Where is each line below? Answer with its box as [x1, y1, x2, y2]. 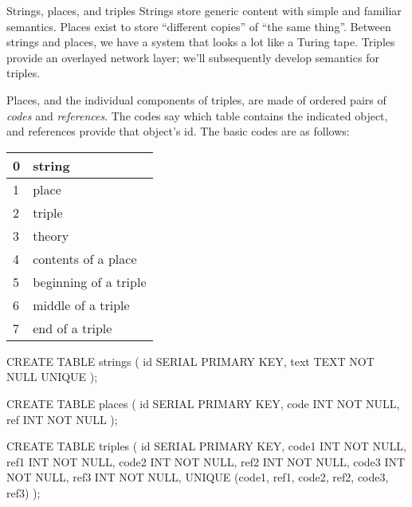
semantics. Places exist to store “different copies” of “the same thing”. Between [6, 18, 391, 34]
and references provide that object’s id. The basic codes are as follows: [6, 123, 350, 140]
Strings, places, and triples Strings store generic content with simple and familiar [6, 2, 402, 18]
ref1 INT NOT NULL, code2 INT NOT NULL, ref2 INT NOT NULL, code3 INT [6, 453, 406, 470]
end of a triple [33, 318, 112, 337]
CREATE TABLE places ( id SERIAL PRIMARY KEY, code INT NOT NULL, [6, 395, 400, 411]
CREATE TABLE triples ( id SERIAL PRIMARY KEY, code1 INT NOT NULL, [6, 438, 406, 454]
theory [33, 226, 69, 245]
